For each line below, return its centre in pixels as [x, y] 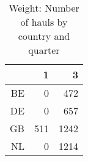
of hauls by [44, 22]
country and [44, 36]
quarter [44, 50]
